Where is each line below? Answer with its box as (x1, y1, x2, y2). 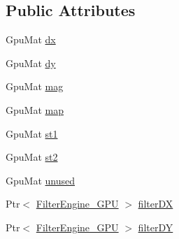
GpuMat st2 (6, 150, 58, 164)
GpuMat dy (6, 55, 56, 70)
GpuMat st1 (6, 126, 58, 140)
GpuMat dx (6, 32, 56, 47)
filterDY (138, 219, 173, 234)
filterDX (138, 196, 173, 211)
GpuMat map (6, 102, 64, 117)
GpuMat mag (6, 79, 64, 94)
